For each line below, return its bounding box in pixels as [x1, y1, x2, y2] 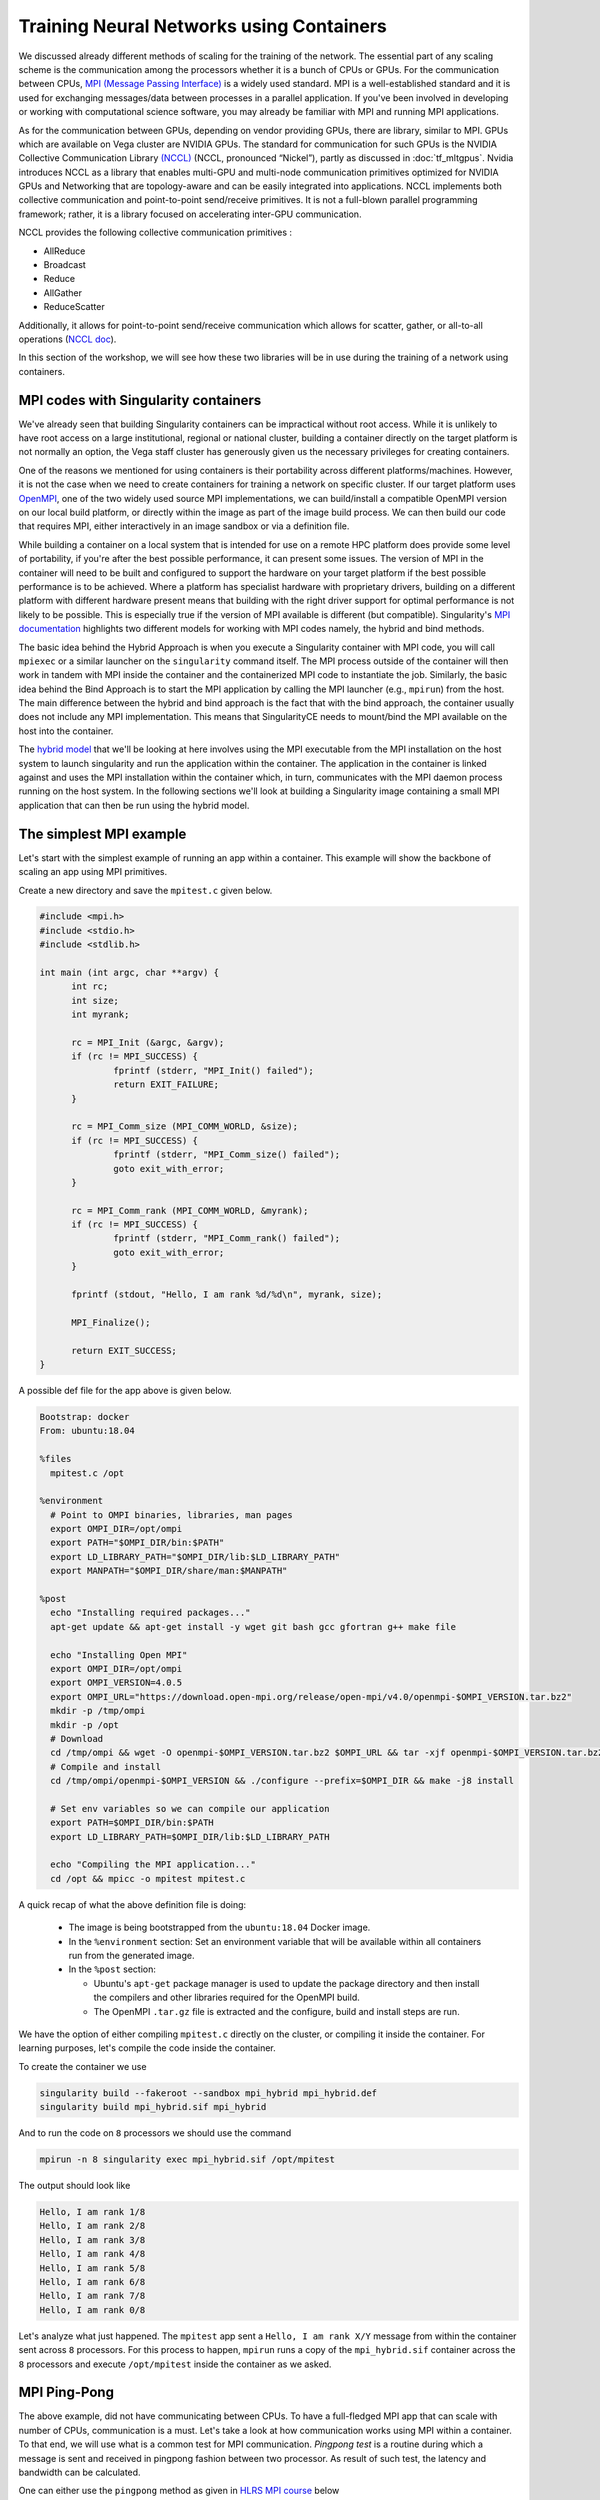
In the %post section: [68, 1963, 157, 1975]
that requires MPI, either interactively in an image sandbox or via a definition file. [18, 520, 350, 532]
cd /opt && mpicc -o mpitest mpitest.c [50, 1873, 246, 1884]
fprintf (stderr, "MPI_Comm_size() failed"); [113, 1149, 341, 1160]
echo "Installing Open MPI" [50, 1649, 188, 1660]
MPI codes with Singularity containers [18, 391, 262, 409]
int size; [71, 995, 120, 1006]
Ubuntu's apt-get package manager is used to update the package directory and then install [93, 1977, 480, 1989]
